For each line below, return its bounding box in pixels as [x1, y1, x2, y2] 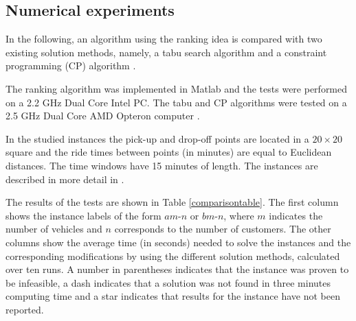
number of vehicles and [5, 222, 102, 236]
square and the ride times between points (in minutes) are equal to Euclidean [5, 145, 332, 159]
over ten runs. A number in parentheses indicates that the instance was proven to [5, 262, 349, 276]
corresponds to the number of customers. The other [114, 222, 331, 236]
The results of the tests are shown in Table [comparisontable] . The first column [5, 195, 339, 209]
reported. [5, 302, 44, 316]
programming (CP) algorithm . [5, 58, 136, 73]
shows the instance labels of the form [5, 208, 162, 222]
